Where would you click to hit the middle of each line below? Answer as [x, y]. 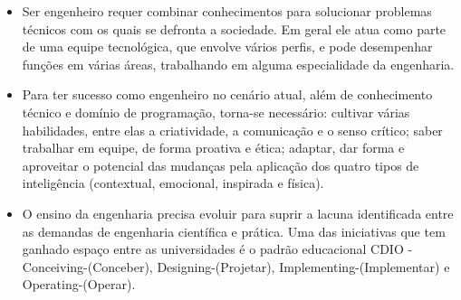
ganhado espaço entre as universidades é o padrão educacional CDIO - [217, 249]
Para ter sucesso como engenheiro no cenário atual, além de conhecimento [227, 94]
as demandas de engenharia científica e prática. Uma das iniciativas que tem [234, 231]
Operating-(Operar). [79, 284]
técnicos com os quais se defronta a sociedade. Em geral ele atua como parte [234, 28]
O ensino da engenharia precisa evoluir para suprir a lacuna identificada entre [238, 213]
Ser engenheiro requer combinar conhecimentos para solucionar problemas [227, 11]
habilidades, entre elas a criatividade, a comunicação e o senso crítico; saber [232, 130]
